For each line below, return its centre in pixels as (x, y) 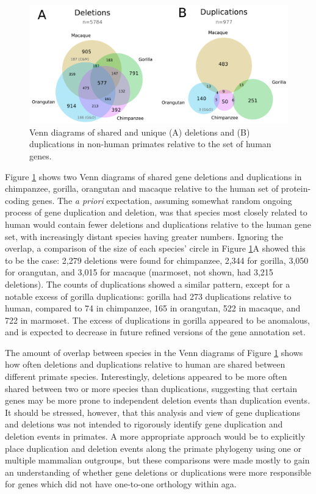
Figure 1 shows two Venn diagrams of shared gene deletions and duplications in (153, 176)
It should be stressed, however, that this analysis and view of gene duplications (153, 412)
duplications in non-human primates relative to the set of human (150, 144)
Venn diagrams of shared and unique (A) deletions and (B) (140, 132)
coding (17, 200)
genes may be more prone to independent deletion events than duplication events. (158, 400)
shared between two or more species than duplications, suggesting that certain (151, 388)
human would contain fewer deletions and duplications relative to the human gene (158, 224)
